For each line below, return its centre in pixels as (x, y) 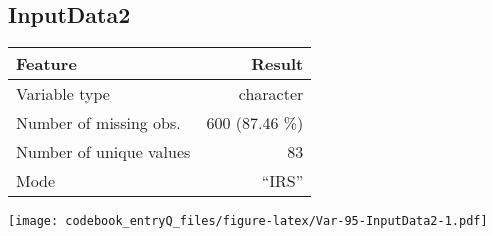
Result (277, 64)
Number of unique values (103, 152)
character (271, 94)
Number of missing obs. (98, 123)
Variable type (63, 94)
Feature (46, 64)
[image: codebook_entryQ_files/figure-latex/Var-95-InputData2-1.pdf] (248, 221)
